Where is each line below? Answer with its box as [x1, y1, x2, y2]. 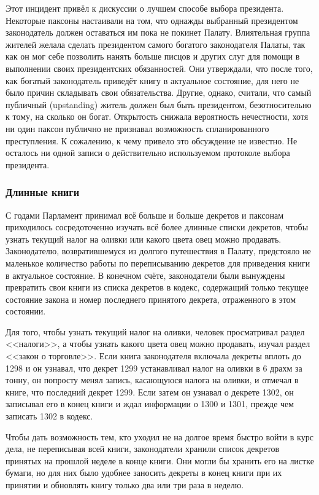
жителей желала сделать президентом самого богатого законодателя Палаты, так [6, 37, 306, 50]
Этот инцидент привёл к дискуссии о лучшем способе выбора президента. [6, 2, 284, 14]
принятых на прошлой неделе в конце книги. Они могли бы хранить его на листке [6, 454, 314, 467]
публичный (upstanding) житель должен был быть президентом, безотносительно [6, 98, 312, 111]
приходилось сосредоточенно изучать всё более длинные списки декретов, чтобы [6, 220, 309, 233]
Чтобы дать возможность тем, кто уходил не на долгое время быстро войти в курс [6, 430, 313, 443]
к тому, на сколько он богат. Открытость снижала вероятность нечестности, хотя [6, 110, 309, 123]
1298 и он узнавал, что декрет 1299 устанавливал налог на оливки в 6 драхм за [6, 361, 302, 374]
